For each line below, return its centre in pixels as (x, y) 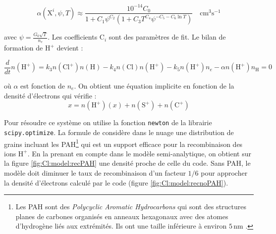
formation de (24, 48)
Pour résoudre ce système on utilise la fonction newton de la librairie (108, 122)
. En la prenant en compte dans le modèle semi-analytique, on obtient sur (139, 153)
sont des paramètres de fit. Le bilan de (167, 37)
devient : (70, 48)
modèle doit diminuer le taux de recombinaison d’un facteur (95, 172)
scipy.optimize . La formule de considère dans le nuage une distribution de (119, 132)
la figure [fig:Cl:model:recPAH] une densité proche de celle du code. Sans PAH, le (127, 163)
